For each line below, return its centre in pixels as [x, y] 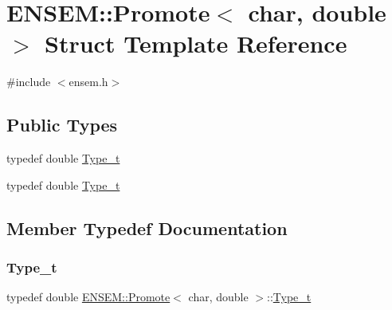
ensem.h [88, 82]
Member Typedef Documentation [147, 228]
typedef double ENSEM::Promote [88, 297]
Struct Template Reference [196, 43]
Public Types [62, 125]
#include [29, 82]
